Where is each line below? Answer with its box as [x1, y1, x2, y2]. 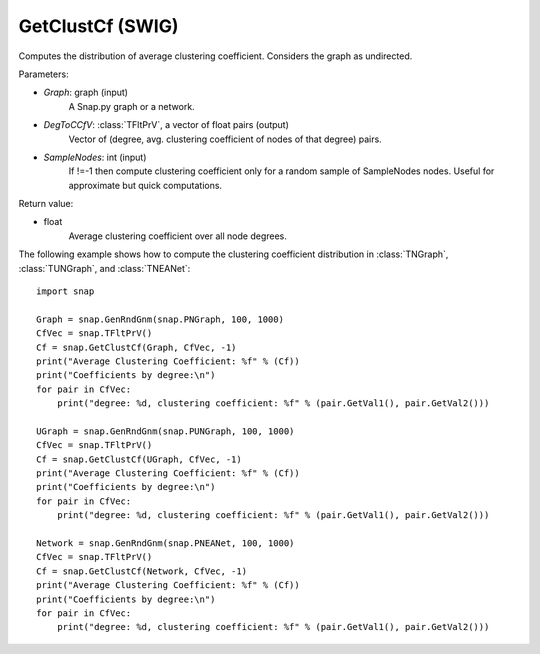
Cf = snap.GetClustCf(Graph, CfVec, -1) [36, 341, 237, 353]
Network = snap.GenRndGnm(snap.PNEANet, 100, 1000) [36, 538, 295, 549]
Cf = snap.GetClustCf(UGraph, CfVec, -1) [36, 453, 242, 465]
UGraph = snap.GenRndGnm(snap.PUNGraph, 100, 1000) [36, 425, 295, 437]
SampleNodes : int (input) [43, 151, 147, 163]
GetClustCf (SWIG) [18, 15, 179, 37]
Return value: [18, 198, 74, 210]
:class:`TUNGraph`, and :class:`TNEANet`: [18, 262, 191, 274]
